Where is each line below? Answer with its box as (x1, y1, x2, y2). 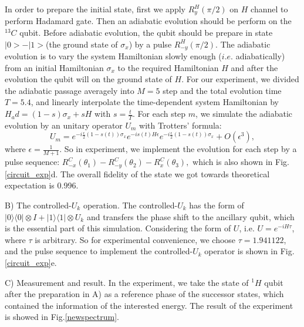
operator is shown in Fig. (204, 245, 295, 257)
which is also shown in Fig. (192, 156, 289, 168)
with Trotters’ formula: (139, 119, 222, 131)
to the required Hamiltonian (117, 61, 219, 73)
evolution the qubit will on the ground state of (5, 73, 172, 85)
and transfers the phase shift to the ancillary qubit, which (86, 210, 295, 223)
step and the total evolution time (163, 84, 282, 96)
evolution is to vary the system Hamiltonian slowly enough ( (5, 50, 222, 62)
